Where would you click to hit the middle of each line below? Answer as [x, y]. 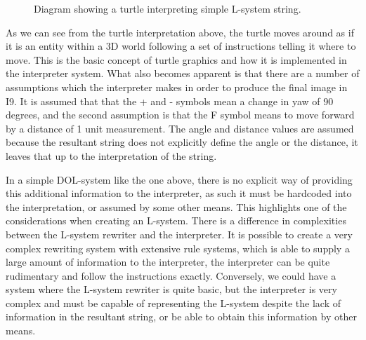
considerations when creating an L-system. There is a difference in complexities [176, 220]
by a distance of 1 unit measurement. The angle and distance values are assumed [180, 128]
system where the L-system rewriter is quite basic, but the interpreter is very [171, 289]
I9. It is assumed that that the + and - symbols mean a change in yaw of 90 [170, 101]
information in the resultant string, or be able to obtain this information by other [181, 317]
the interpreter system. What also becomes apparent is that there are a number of [183, 73]
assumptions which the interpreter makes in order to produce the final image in [177, 87]
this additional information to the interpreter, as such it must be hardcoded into [179, 193]
